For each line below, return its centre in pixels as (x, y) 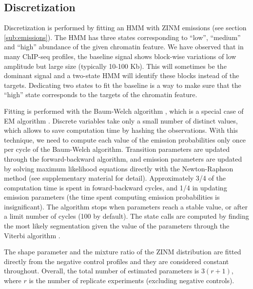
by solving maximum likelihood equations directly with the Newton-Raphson (119, 168)
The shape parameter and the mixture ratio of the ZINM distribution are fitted (123, 252)
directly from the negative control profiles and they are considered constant (117, 261)
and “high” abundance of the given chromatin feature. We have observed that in (124, 47)
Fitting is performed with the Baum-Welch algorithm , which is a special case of (124, 111)
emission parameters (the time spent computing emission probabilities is (112, 197)
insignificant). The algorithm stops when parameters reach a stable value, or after (126, 206)
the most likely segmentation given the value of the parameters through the (117, 226)
